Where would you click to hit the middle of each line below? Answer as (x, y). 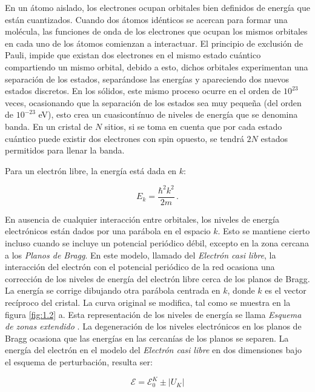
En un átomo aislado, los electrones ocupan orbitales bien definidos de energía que (157, 7)
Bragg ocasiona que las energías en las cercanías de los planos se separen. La (147, 338)
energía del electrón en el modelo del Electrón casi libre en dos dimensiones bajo (153, 350)
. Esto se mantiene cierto (264, 231)
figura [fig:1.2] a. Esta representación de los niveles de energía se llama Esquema (153, 314)
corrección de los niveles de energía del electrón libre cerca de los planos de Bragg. (157, 278)
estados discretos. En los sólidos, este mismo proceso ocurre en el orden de (143, 91)
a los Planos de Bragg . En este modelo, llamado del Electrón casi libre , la (141, 255)
